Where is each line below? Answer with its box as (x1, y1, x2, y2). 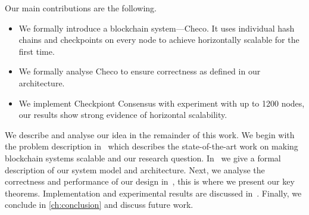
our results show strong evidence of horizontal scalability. (18, 108, 227, 121)
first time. (18, 45, 55, 57)
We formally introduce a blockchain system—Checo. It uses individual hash (18, 21, 295, 34)
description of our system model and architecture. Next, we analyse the (5, 163, 265, 176)
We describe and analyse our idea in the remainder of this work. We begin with (5, 128, 295, 141)
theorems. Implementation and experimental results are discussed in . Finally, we (5, 186, 302, 199)
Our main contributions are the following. (5, 2, 157, 14)
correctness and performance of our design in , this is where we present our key (5, 175, 295, 188)
